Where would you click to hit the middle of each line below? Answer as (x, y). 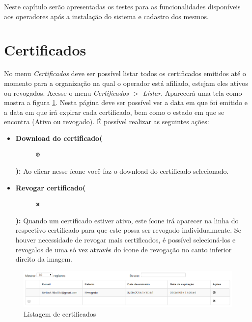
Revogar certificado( (51, 187)
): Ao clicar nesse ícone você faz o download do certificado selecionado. (122, 171)
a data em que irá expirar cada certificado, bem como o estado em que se (114, 112)
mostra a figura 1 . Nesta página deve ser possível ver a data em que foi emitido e (126, 102)
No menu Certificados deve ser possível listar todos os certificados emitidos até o (125, 73)
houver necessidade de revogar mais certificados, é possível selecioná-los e (126, 240)
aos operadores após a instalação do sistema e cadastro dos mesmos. (106, 16)
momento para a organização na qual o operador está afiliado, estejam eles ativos (126, 83)
